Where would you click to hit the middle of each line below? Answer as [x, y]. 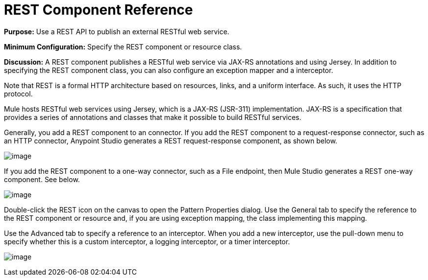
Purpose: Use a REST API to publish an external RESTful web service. [117, 31]
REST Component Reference [99, 10]
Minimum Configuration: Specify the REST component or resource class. [123, 47]
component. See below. [42, 179]
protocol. [18, 93]
